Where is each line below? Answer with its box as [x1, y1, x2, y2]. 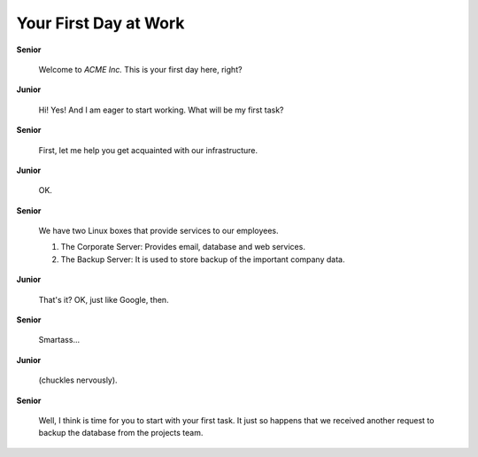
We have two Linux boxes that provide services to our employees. [38, 226, 279, 236]
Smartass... [38, 335, 80, 345]
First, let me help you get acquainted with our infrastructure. [38, 144, 258, 155]
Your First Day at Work [16, 13, 185, 33]
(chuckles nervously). [38, 375, 119, 385]
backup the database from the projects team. [38, 428, 204, 438]
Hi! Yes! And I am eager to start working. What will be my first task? [38, 105, 284, 115]
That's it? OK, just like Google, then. [38, 294, 169, 305]
